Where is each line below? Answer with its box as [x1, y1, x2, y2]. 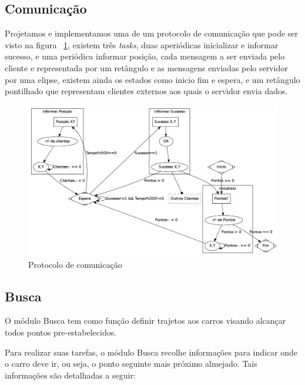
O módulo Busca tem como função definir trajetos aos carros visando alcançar [5, 314, 286, 327]
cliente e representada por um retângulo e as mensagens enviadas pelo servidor [5, 61, 288, 74]
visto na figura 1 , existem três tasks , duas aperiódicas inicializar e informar [5, 38, 279, 51]
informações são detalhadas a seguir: [5, 369, 136, 381]
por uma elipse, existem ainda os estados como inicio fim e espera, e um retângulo [5, 73, 300, 85]
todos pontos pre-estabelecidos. [5, 326, 117, 338]
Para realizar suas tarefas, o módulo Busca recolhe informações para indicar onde [5, 346, 298, 358]
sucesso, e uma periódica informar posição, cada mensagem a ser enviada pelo [5, 50, 285, 62]
